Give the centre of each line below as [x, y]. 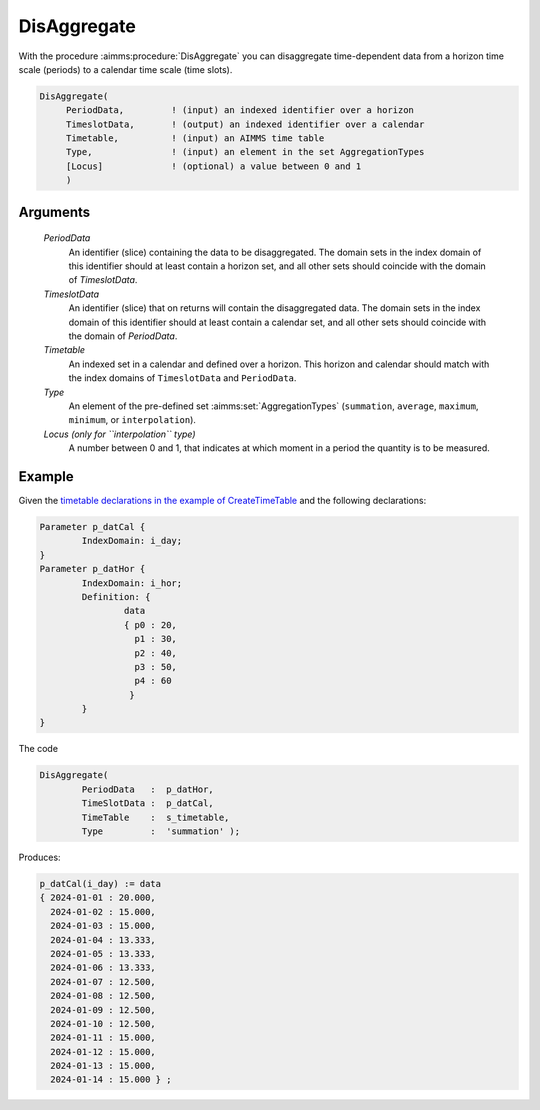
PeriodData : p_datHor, [147, 789]
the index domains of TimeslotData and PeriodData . [182, 378]
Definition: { [116, 596]
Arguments [54, 211]
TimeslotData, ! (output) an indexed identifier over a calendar [245, 124]
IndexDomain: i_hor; [132, 583]
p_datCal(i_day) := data [100, 883]
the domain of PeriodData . [123, 336]
